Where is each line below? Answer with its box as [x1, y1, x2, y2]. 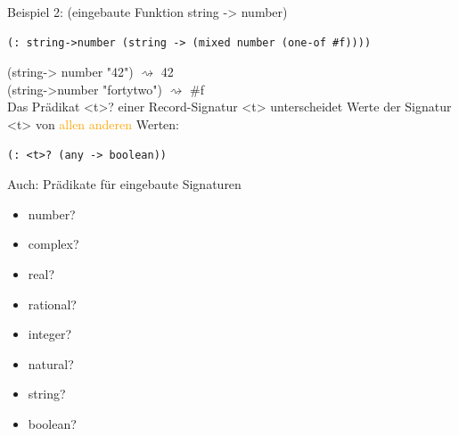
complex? [28, 234, 79, 253]
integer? [28, 325, 72, 343]
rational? [28, 294, 77, 313]
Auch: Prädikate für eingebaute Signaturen [7, 175, 242, 193]
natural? [28, 354, 74, 373]
